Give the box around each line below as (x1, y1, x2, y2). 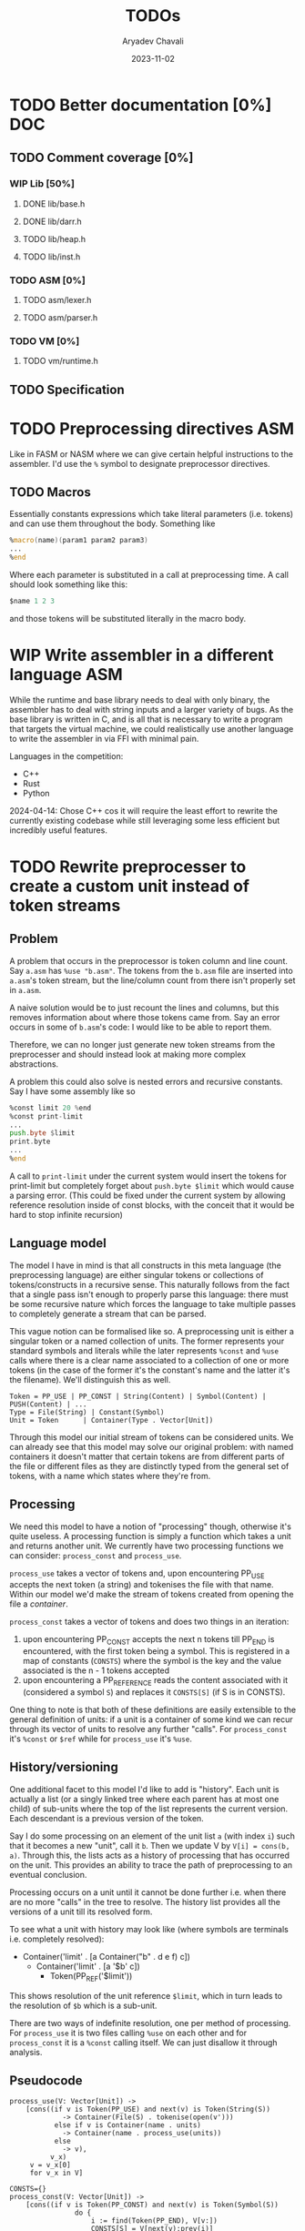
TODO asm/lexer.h (22, 294, 92, 305)
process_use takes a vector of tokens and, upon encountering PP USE (9, 1567, 265, 1580)
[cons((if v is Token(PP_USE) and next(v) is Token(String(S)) (25, 2104, 271, 2114)
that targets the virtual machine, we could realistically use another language (9, 723, 294, 734)
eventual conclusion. (9, 1869, 87, 1880)
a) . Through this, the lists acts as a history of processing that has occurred (9, 1850, 290, 1861)
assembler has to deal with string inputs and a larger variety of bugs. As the (9, 704, 294, 715)
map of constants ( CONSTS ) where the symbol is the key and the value (22, 1656, 282, 1667)
